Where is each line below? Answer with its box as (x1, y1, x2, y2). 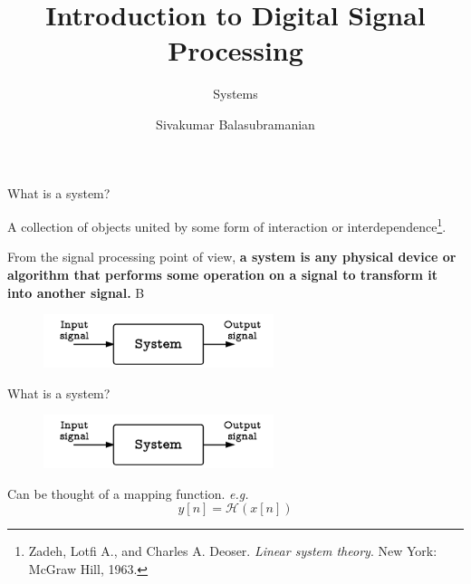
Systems (213, 84, 258, 103)
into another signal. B (7, 282, 145, 302)
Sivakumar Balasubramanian (156, 114, 315, 133)
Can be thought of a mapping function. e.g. (7, 483, 249, 503)
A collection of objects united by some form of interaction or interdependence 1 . (7, 215, 447, 235)
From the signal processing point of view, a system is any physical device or (7, 247, 457, 266)
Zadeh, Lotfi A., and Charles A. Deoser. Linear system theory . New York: (28, 541, 437, 560)
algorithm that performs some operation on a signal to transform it (7, 264, 437, 283)
